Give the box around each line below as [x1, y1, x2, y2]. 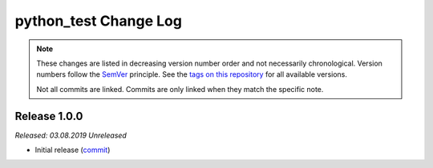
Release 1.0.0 [14, 109, 83, 123]
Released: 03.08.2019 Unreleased [14, 130, 127, 140]
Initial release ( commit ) [34, 145, 111, 155]
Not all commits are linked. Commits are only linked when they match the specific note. [36, 84, 324, 94]
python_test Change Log [14, 12, 182, 30]
